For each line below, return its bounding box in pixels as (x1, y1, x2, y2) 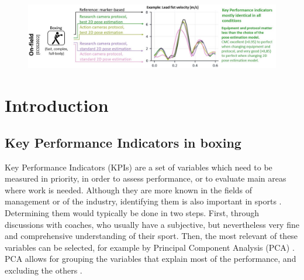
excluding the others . (5, 264, 82, 276)
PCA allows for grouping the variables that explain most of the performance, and (5, 252, 296, 265)
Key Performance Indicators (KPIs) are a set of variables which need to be (5, 161, 272, 173)
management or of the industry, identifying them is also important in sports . (5, 195, 282, 207)
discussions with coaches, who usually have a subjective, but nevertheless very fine (5, 218, 299, 230)
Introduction (5, 93, 109, 117)
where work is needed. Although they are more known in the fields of (5, 183, 253, 196)
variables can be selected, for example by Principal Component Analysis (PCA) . (5, 241, 295, 253)
